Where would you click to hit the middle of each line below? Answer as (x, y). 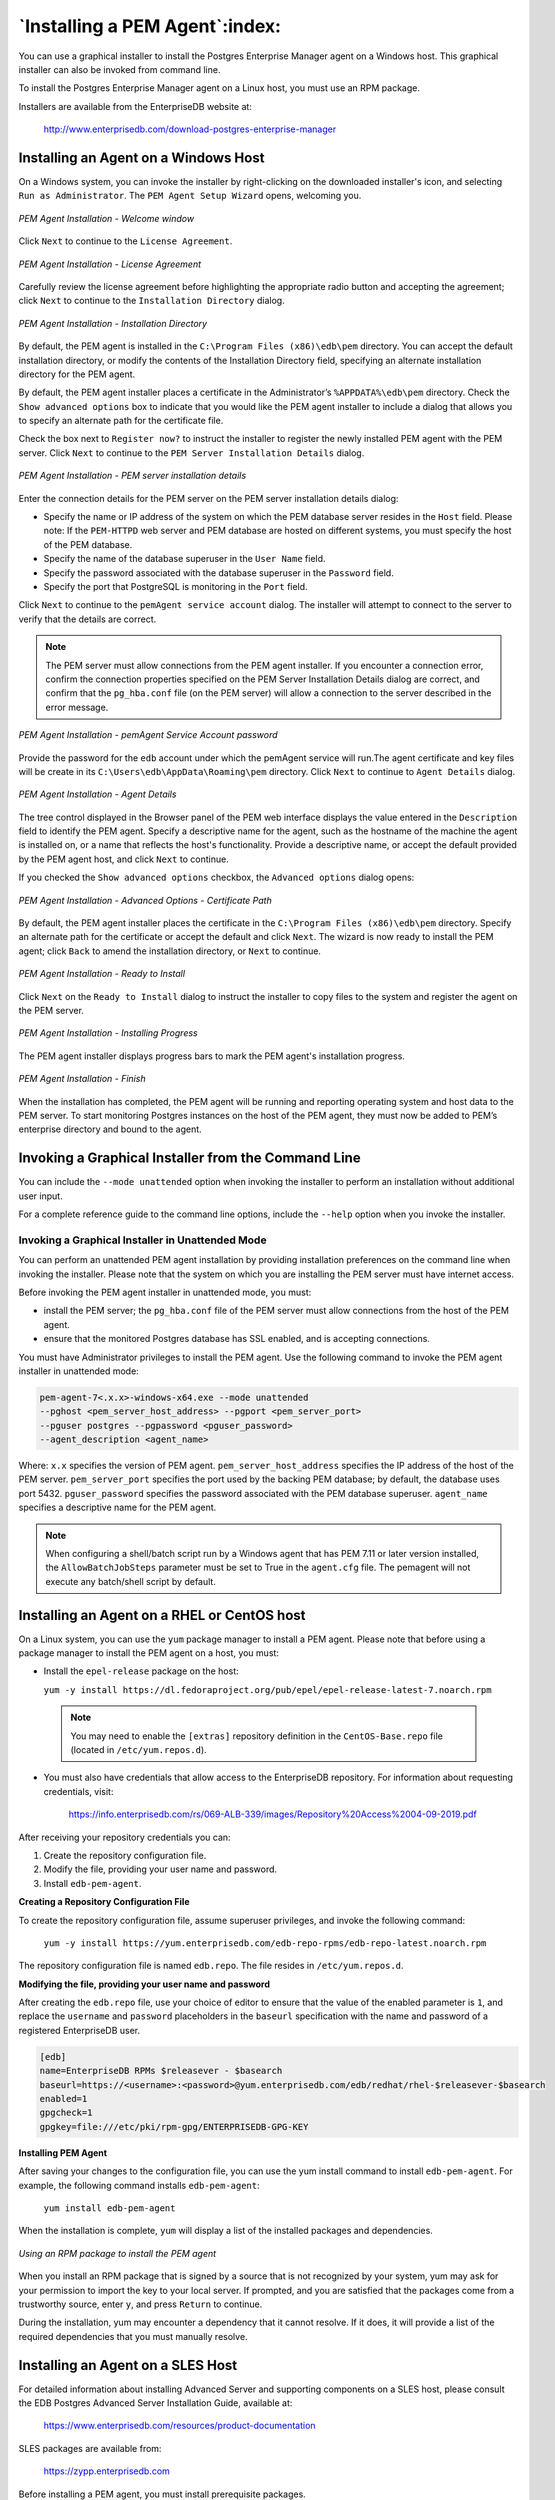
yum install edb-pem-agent (109, 2208)
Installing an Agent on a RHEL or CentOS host (162, 1615)
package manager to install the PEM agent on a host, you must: (149, 1653)
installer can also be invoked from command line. (119, 69)
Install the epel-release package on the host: (141, 1671)
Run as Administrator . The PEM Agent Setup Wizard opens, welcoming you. (190, 196)
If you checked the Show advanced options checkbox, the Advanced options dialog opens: (216, 877)
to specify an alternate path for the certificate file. (121, 421)
